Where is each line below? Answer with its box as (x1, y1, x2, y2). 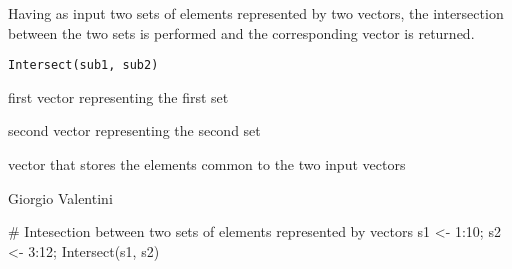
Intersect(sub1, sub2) (8, 58, 159, 73)
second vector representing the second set (8, 120, 261, 141)
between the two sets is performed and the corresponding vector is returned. (8, 22, 475, 43)
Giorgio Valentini (8, 187, 113, 208)
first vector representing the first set (8, 86, 229, 107)
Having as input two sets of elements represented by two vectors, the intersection (8, 3, 504, 23)
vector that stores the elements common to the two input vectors (8, 154, 406, 175)
